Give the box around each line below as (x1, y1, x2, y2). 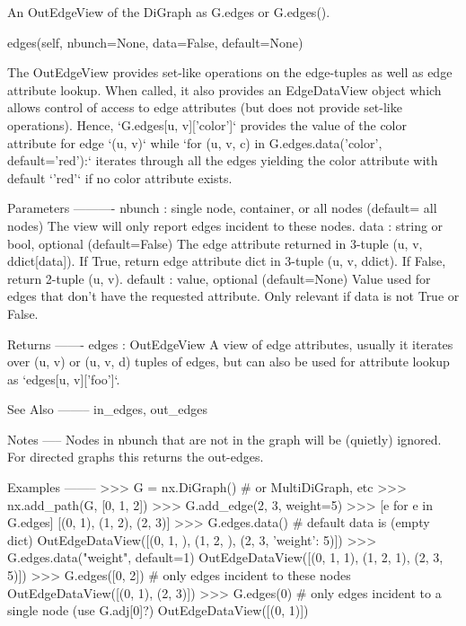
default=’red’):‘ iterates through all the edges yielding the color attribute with (7, 151, 438, 170)
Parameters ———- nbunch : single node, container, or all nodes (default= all (7, 198, 437, 217)
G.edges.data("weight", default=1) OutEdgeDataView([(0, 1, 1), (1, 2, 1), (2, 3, (7, 548, 444, 567)
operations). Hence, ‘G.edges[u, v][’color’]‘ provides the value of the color (7, 115, 408, 134)
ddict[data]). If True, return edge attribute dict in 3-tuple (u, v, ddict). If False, (7, 251, 446, 270)
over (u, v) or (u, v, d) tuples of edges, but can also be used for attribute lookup (7, 352, 450, 371)
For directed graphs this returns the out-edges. (7, 447, 264, 466)
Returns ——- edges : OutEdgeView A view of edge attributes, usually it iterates (7, 334, 453, 353)
